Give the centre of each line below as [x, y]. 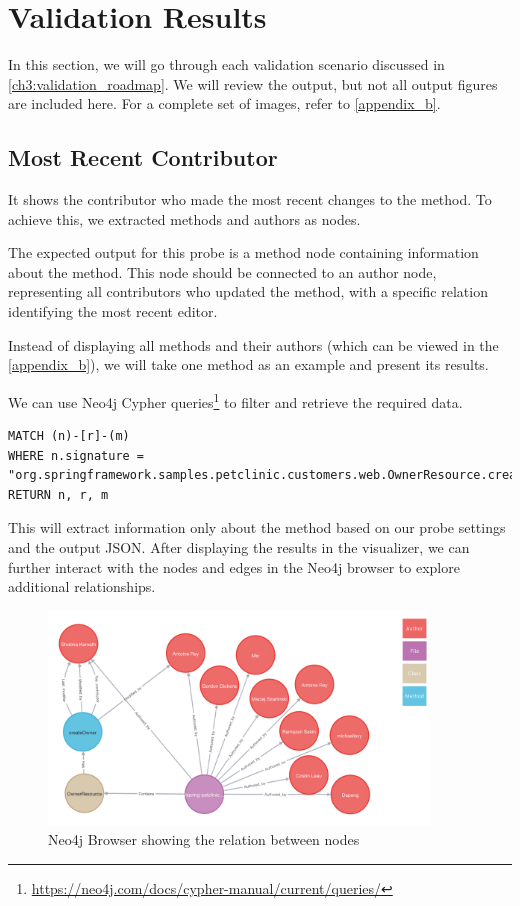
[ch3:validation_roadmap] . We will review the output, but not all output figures [253, 83]
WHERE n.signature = [76, 455]
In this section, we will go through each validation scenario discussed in [226, 64]
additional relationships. [82, 586]
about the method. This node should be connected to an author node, [222, 271]
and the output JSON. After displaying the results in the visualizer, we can [239, 547]
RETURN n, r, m [58, 494]
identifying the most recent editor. [113, 311]
